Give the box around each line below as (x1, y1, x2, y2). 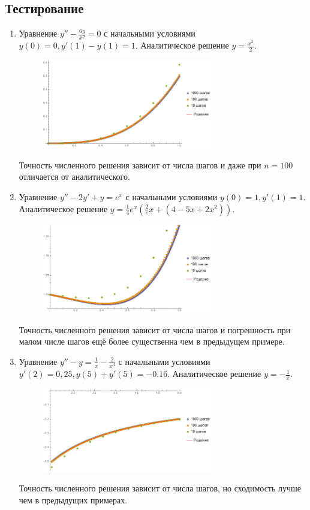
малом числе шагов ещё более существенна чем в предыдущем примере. (19, 335, 285, 348)
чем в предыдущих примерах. (19, 494, 128, 506)
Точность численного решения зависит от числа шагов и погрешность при (19, 323, 291, 336)
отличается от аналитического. (19, 170, 130, 183)
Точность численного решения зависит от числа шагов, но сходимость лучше (19, 482, 302, 494)
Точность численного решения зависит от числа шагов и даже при (19, 158, 261, 171)
